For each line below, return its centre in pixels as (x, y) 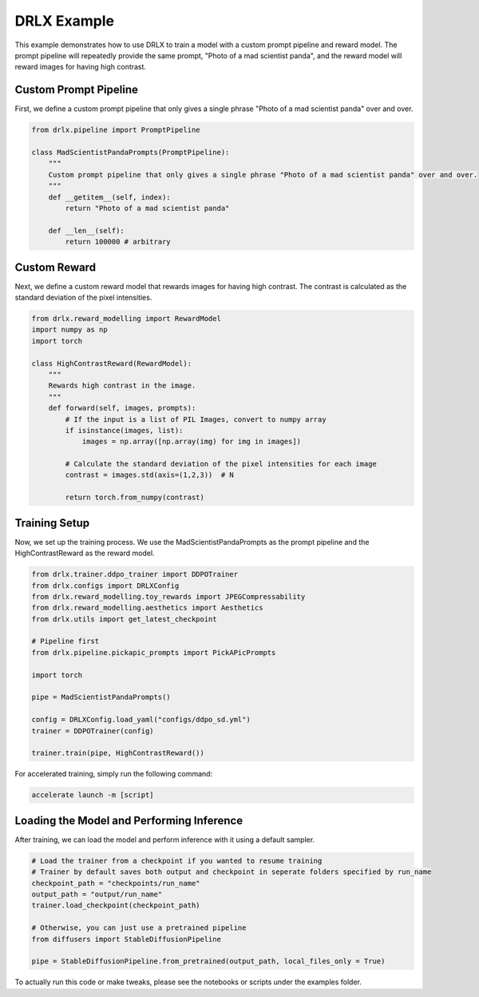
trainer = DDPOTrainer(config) (93, 731)
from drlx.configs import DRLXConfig (105, 586)
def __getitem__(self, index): (109, 197)
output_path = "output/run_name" (97, 894)
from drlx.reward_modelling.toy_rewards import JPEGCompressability (168, 596)
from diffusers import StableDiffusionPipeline (126, 939)
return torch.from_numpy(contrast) (135, 498)
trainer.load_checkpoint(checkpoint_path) (116, 906)
